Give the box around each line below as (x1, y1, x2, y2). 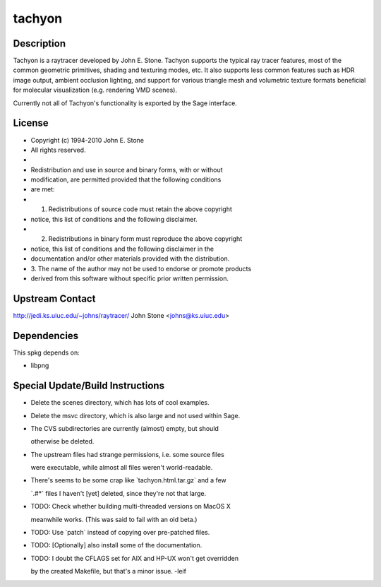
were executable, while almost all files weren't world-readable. (30, 463, 213, 472)
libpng (30, 361, 49, 370)
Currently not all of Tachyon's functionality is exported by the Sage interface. (13, 99, 238, 107)
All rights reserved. (30, 146, 86, 154)
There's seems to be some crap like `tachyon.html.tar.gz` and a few (30, 476, 227, 485)
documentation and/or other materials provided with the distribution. (30, 254, 230, 263)
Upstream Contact (13, 292, 96, 304)
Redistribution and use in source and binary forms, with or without (30, 165, 223, 174)
